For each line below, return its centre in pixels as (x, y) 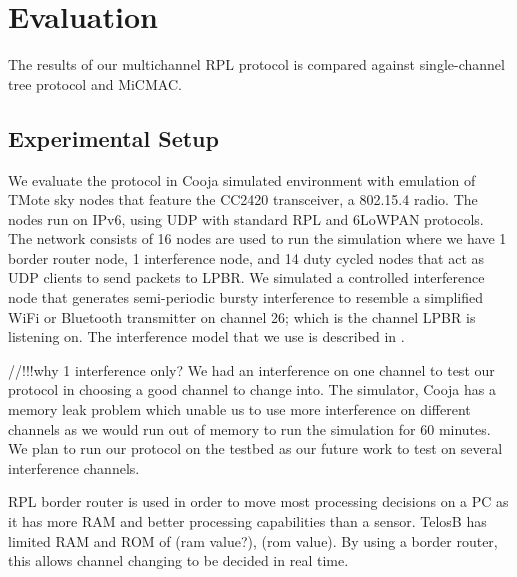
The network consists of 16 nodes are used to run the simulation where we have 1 (257, 238)
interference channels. (74, 467)
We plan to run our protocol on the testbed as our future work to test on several (255, 448)
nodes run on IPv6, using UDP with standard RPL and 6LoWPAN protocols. (246, 218)
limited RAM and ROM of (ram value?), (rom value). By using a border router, (253, 540)
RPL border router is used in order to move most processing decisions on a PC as (258, 501)
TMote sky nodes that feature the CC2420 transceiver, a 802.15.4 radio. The (243, 199)
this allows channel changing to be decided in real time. (178, 560)
